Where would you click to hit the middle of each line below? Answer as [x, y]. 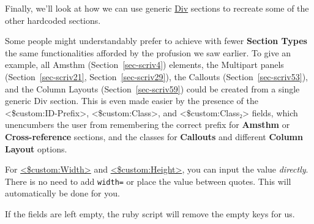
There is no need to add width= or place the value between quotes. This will [148, 181]
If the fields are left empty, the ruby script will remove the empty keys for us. [150, 213]
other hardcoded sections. [53, 20]
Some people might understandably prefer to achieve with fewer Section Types [156, 41]
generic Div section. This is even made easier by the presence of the [132, 101]
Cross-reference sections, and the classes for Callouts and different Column [154, 136]
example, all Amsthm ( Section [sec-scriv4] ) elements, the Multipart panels [144, 65]
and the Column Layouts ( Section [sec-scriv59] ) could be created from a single [152, 88]
